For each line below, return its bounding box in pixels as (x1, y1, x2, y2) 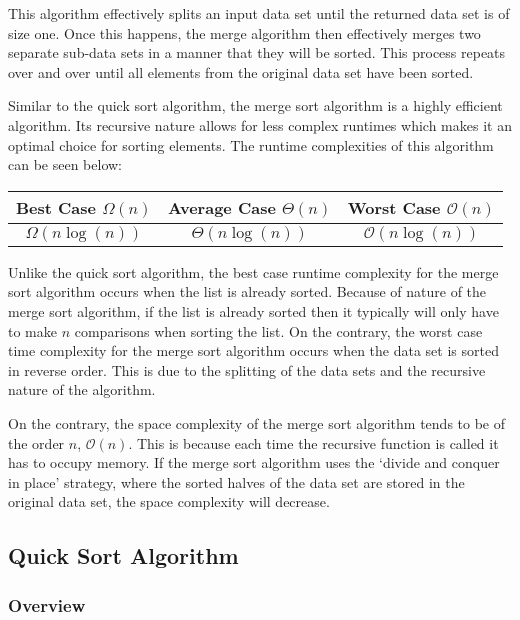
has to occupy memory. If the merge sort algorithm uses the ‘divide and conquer (8, 452, 500, 473)
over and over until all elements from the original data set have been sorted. (8, 61, 474, 82)
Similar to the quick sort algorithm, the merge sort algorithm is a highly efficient (8, 95, 503, 116)
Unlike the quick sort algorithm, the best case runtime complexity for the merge (8, 261, 499, 282)
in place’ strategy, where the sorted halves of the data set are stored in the (8, 471, 465, 492)
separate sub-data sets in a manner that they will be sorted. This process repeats (8, 42, 506, 63)
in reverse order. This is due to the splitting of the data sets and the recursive (8, 359, 486, 380)
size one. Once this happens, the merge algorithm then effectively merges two (8, 22, 481, 43)
